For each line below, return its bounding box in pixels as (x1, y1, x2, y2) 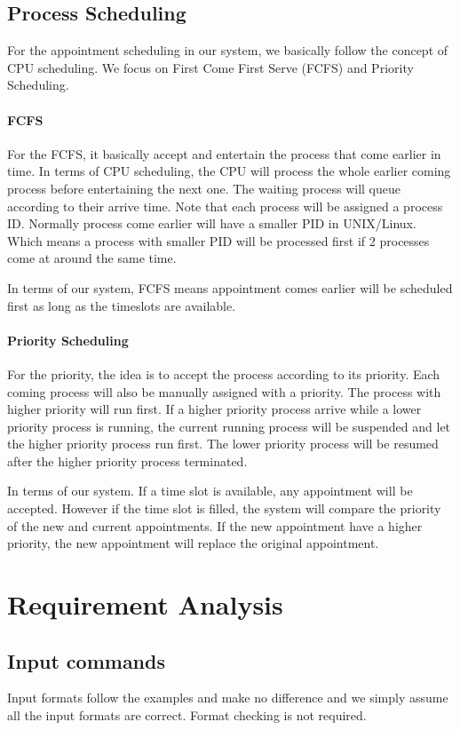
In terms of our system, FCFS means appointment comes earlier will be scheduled (7, 278, 453, 297)
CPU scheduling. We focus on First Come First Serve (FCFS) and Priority (7, 58, 414, 76)
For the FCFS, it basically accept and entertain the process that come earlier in (7, 144, 441, 163)
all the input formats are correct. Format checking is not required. (7, 706, 367, 725)
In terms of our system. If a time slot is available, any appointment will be (7, 481, 413, 500)
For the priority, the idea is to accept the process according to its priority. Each (7, 364, 440, 383)
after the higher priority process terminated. (7, 451, 248, 470)
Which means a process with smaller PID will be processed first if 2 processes (7, 231, 430, 250)
